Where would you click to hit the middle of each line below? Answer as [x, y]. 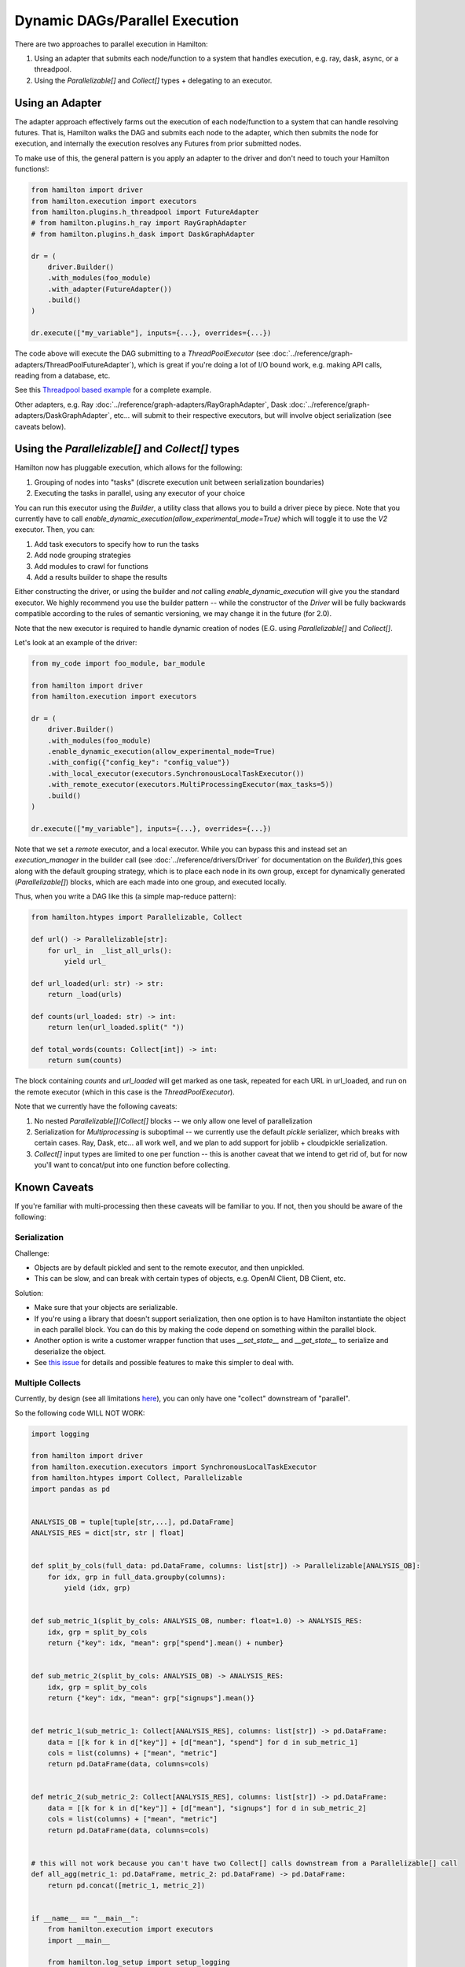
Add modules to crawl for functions [91, 566]
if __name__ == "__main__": [85, 1918]
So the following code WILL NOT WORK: [80, 1413]
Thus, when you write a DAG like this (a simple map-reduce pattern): [125, 896]
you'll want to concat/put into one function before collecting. [132, 1165]
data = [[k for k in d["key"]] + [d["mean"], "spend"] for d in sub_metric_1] [203, 1742]
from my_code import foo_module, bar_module [118, 663]
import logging [60, 1434]
